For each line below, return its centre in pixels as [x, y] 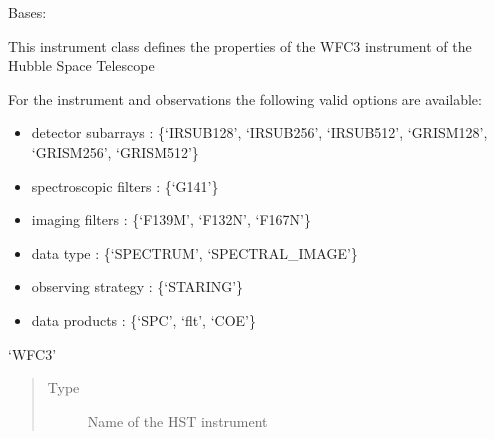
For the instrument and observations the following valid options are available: [245, 98]
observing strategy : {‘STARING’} [137, 286]
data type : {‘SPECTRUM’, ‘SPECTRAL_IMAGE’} [194, 252]
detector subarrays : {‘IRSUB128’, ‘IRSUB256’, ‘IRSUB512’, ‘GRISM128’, [259, 132]
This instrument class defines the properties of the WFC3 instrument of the [240, 45]
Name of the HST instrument [177, 420]
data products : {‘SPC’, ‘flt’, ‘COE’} [143, 319]
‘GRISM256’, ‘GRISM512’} [115, 151]
